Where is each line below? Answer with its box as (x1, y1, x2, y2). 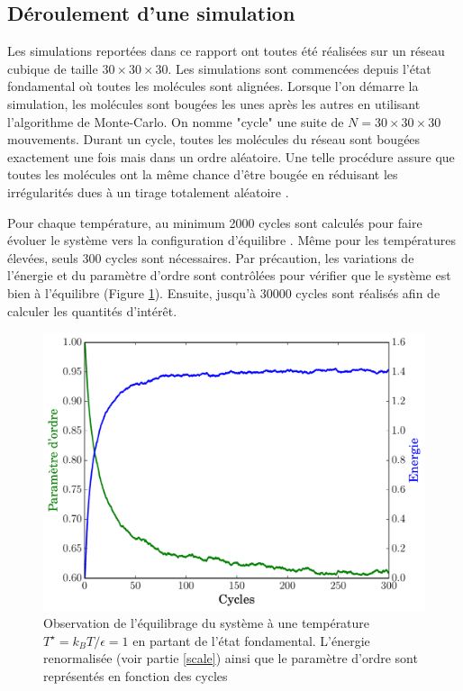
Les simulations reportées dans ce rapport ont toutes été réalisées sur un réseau (7, 41, 445, 60)
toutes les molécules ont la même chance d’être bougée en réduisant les (7, 165, 398, 184)
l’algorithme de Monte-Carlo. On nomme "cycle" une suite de (7, 112, 344, 131)
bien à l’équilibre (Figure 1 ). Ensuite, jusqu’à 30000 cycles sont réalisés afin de (7, 283, 440, 302)
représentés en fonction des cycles (43, 666, 228, 685)
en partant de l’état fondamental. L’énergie (132, 631, 370, 650)
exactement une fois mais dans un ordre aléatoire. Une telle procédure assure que (7, 147, 455, 166)
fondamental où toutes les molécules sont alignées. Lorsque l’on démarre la (7, 77, 419, 95)
